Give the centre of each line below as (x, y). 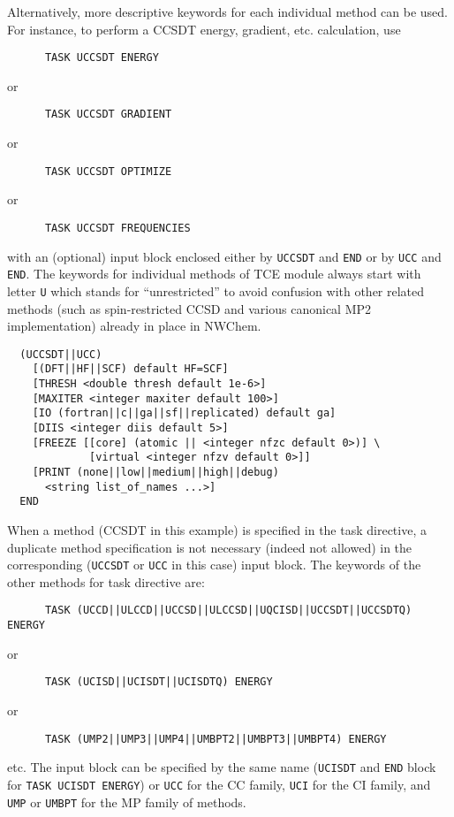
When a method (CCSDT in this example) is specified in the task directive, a (217, 529)
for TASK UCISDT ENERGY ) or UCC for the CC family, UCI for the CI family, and (219, 784)
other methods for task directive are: (106, 581)
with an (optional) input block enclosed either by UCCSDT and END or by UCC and (224, 256)
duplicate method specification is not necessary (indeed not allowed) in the (210, 547)
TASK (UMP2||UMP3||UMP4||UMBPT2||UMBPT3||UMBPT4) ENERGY (216, 739)
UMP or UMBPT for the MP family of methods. (127, 802)
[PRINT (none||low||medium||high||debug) (155, 472)
